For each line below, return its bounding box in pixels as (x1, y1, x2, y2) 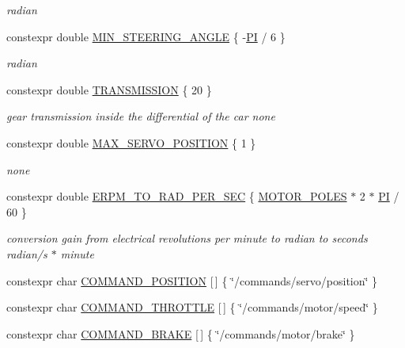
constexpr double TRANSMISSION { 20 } (6, 81, 212, 98)
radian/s (6, 245, 47, 262)
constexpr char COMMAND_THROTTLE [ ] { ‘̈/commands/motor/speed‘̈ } (6, 299, 378, 315)
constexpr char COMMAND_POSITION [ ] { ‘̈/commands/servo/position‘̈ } (6, 272, 378, 289)
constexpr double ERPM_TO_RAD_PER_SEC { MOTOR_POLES (6, 188, 347, 205)
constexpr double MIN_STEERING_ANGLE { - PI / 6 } (6, 28, 286, 44)
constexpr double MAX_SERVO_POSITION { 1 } (6, 134, 256, 151)
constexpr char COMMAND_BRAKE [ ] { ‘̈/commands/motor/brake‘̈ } (6, 325, 355, 342)
